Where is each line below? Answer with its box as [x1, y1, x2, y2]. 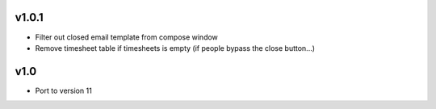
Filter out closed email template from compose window [35, 32, 218, 42]
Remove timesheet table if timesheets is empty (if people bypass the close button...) [35, 43, 315, 52]
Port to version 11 [35, 86, 92, 95]
